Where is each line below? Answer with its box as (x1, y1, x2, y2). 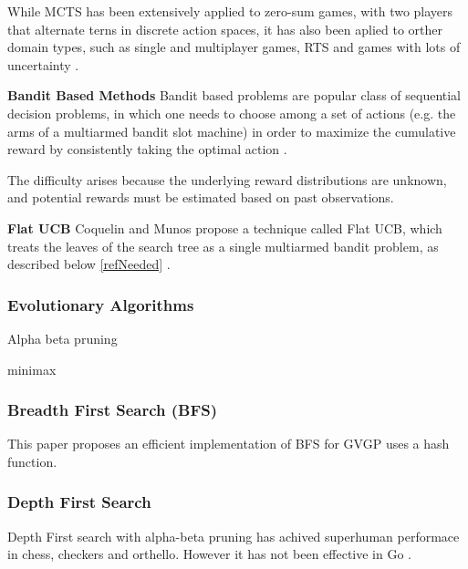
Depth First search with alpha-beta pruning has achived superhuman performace (7, 526, 460, 545)
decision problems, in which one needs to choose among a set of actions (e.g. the (7, 103, 456, 122)
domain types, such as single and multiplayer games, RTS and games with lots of (7, 37, 461, 57)
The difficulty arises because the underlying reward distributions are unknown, (7, 170, 447, 189)
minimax (7, 359, 57, 378)
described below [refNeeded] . (7, 254, 171, 274)
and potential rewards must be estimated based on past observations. (7, 188, 394, 207)
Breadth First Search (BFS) (7, 398, 218, 421)
